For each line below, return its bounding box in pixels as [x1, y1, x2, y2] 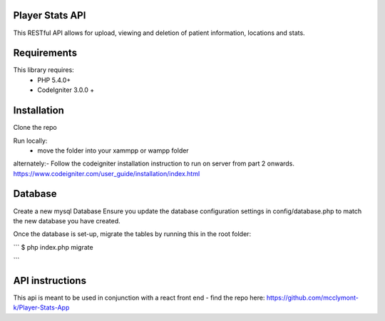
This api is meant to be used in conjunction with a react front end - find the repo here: [13, 293, 265, 302]
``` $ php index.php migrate [13, 243, 93, 251]
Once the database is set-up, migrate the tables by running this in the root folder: [13, 230, 252, 238]
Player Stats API [13, 9, 86, 21]
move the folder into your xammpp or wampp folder [37, 146, 189, 155]
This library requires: [13, 66, 74, 74]
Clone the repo [13, 123, 57, 132]
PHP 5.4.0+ [37, 76, 71, 84]
